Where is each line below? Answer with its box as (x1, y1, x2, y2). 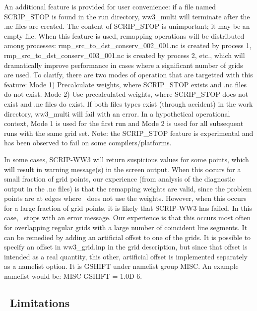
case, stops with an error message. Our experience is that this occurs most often (4, 212, 251, 223)
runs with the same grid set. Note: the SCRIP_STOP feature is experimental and (4, 127, 254, 138)
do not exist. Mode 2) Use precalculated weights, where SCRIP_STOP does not (4, 89, 249, 99)
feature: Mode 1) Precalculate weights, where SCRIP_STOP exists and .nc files (4, 79, 247, 89)
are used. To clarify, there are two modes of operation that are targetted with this (4, 69, 253, 80)
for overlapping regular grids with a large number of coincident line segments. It (4, 222, 248, 233)
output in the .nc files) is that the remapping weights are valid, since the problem (4, 183, 252, 193)
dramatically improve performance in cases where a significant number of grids (4, 60, 243, 70)
